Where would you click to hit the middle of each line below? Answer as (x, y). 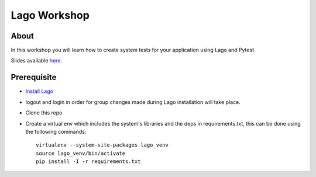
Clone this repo (44, 113)
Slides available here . (37, 61)
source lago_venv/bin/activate (81, 153)
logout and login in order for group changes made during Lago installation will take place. (133, 102)
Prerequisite (34, 77)
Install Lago (39, 91)
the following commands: (56, 131)
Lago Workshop (50, 15)
